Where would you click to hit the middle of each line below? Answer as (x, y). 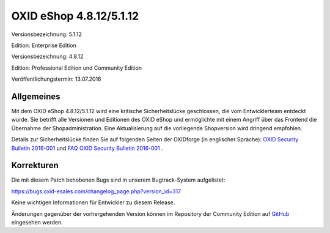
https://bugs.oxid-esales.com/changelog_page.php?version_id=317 (96, 191)
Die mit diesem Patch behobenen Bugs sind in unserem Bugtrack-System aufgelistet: (118, 180)
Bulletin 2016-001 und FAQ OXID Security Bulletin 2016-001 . (87, 148)
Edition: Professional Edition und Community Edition (77, 68)
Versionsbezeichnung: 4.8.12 (47, 57)
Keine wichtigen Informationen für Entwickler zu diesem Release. (93, 202)
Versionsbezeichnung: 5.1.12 (46, 34)
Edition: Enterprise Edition (44, 45)
